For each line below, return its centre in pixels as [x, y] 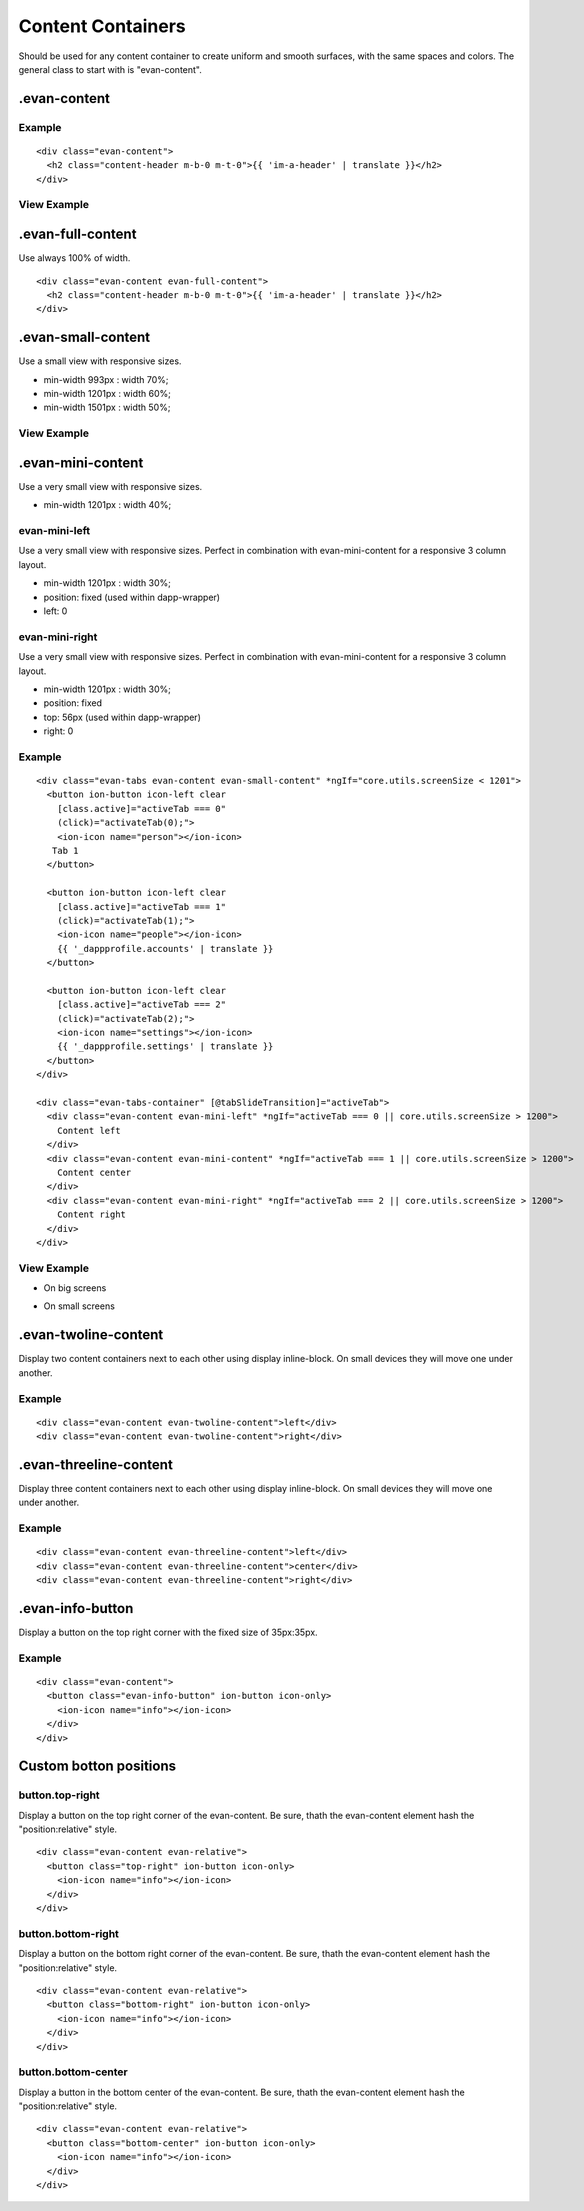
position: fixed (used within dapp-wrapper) [131, 597]
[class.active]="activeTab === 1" [141, 906]
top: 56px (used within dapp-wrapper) [122, 717]
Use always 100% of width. [74, 258]
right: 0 [58, 731]
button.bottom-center [73, 2072]
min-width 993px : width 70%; [106, 379]
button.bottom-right [69, 1933]
